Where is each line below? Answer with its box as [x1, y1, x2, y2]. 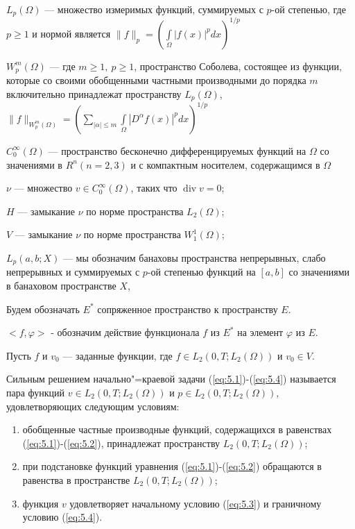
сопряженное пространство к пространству [97, 301, 278, 316]
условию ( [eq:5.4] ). [22, 510, 103, 524]
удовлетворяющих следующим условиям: [6, 398, 180, 413]
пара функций [6, 385, 65, 399]
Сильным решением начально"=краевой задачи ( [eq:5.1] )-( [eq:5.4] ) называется [6, 371, 336, 386]
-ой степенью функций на [147, 264, 256, 279]
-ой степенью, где [271, 2, 346, 16]
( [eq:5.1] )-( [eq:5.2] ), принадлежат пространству [22, 435, 220, 450]
